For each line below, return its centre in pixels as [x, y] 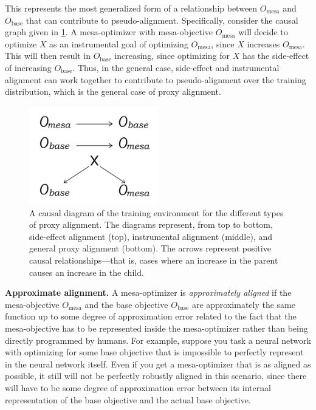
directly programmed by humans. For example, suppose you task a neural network [158, 340]
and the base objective [126, 304]
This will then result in [48, 56]
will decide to [263, 32]
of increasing [28, 67]
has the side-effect [276, 56]
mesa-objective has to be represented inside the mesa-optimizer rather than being [156, 328]
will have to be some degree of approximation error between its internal [138, 387]
